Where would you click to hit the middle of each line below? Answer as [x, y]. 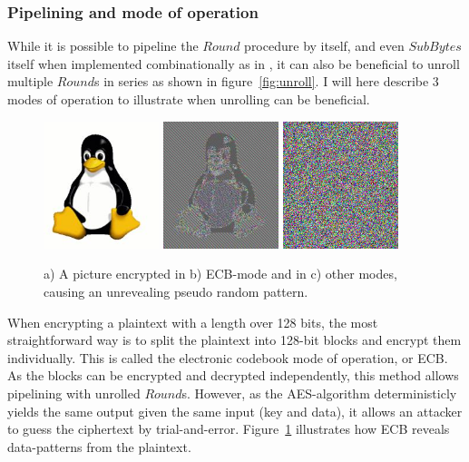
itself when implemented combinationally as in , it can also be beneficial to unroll [234, 63]
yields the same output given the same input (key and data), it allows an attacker [235, 411]
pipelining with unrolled [74, 393]
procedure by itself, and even [324, 46]
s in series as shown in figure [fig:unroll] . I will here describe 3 [266, 81]
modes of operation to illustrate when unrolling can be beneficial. [189, 99]
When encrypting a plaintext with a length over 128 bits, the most [193, 322]
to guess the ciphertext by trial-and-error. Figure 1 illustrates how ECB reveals [229, 429]
